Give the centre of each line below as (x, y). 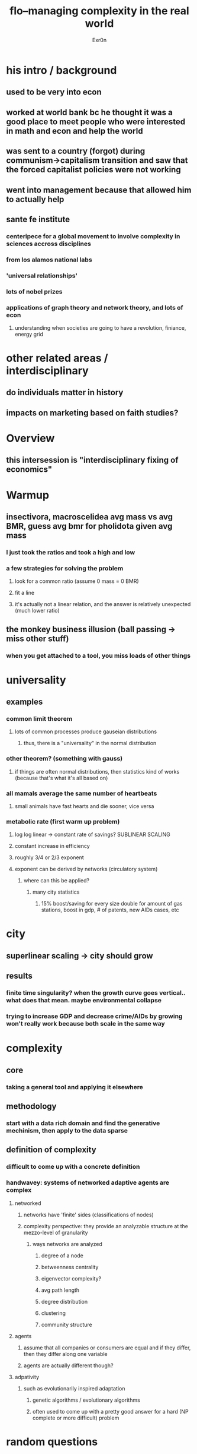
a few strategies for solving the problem (65, 568)
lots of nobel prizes (34, 291)
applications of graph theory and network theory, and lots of (95, 307)
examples (25, 702)
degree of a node (62, 1256)
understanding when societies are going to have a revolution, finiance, (100, 327)
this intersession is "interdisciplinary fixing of (92, 460)
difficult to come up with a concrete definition (73, 1167)
